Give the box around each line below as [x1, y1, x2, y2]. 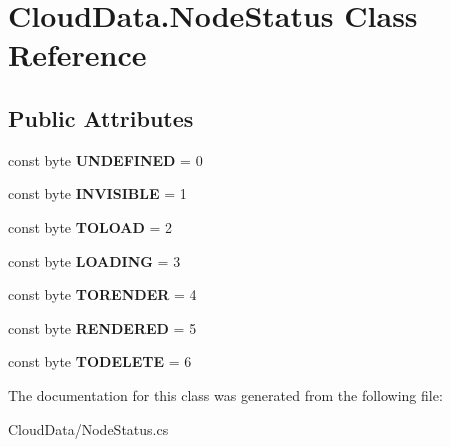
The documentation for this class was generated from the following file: [8, 384, 443, 405]
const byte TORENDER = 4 [8, 284, 197, 305]
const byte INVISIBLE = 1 [8, 183, 187, 204]
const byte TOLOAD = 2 [8, 216, 173, 237]
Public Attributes [8, 102, 194, 133]
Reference [8, 34, 147, 75]
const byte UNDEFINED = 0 [8, 149, 203, 170]
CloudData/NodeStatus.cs [8, 418, 169, 439]
